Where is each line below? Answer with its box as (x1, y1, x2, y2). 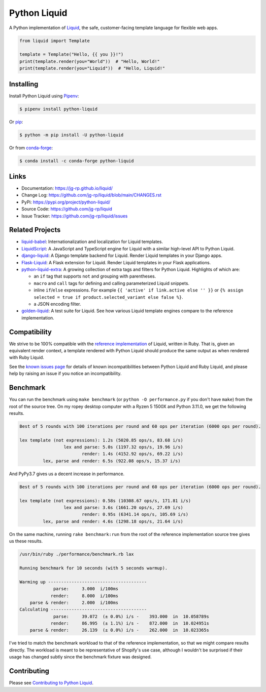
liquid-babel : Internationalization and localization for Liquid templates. (21, 239, 163, 244)
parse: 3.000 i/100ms (53, 586, 118, 592)
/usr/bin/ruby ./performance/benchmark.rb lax (19, 551, 134, 557)
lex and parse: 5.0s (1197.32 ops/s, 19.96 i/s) (63, 445, 183, 450)
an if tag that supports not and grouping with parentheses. (33, 273, 156, 279)
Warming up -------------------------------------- (19, 579, 147, 585)
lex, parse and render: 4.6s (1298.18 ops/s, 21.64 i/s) (42, 519, 183, 524)
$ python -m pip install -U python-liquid (19, 132, 124, 138)
